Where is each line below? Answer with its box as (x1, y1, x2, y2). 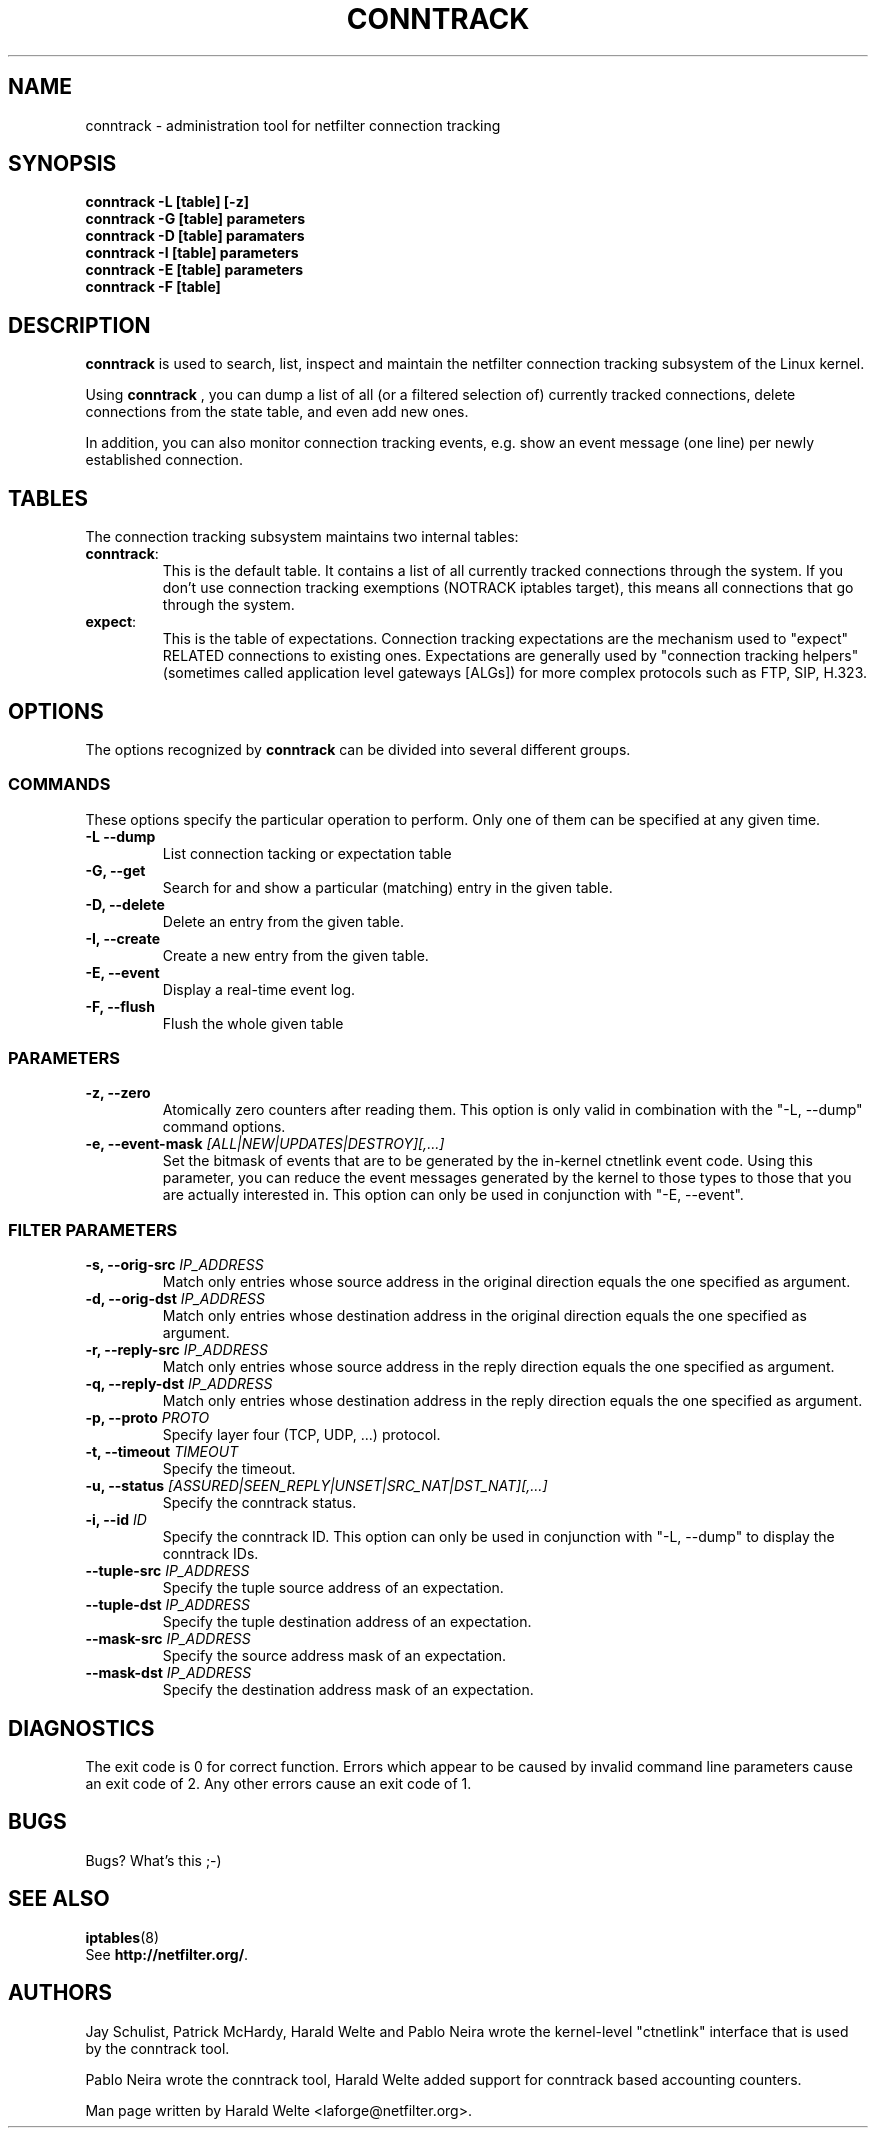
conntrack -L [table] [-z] (85, 193, 249, 211)
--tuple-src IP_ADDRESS (85, 1562, 250, 1580)
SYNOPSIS (8, 151, 117, 177)
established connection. (85, 451, 243, 469)
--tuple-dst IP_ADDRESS (85, 1596, 250, 1614)
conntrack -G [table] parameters (85, 210, 306, 228)
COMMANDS (8, 774, 111, 795)
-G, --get (85, 861, 146, 879)
